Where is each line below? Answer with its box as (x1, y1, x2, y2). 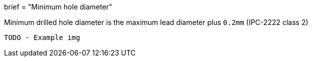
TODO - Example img (4, 33, 80, 41)
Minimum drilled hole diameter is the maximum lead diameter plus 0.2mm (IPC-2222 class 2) (4, 18, 308, 26)
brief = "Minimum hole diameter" (4, 2, 112, 11)
